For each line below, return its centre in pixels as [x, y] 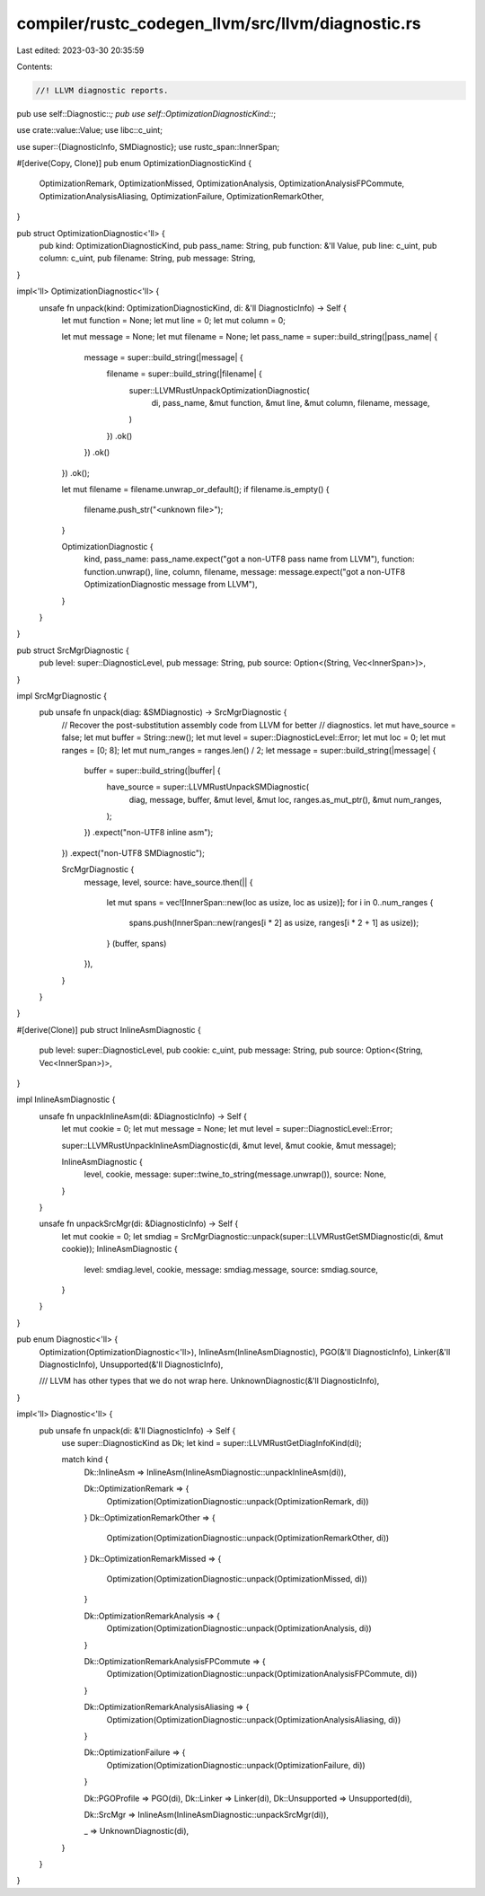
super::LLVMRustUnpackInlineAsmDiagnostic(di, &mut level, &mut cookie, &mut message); [229, 1145]
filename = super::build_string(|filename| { [184, 374]
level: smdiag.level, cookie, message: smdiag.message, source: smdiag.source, [231, 1269]
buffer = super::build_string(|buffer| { [153, 770]
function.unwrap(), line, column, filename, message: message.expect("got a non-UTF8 [245, 571]
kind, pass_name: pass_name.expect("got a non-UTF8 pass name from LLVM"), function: [249, 559]
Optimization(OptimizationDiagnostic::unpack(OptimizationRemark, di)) [238, 1501]
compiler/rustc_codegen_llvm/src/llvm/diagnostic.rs [219, 23]
